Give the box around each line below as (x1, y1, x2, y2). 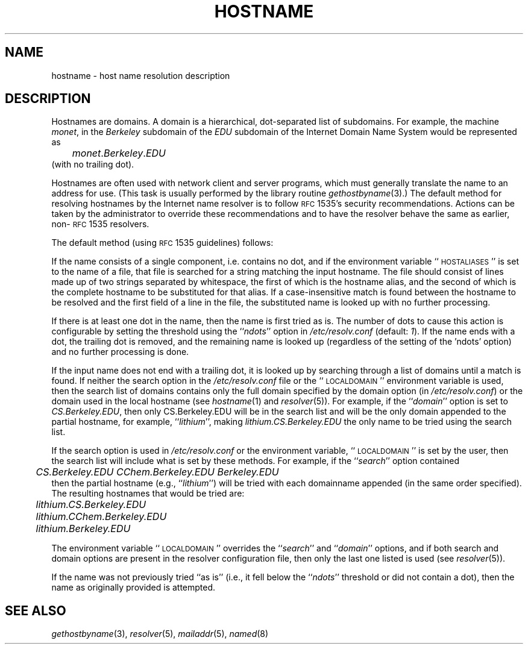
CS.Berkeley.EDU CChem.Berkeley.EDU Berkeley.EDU (36, 466, 279, 478)
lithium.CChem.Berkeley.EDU (36, 510, 167, 523)
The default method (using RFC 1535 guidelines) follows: (51, 237, 274, 248)
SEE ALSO (5, 603, 66, 618)
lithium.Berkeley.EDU (36, 522, 131, 535)
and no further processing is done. (51, 346, 189, 357)
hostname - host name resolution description (51, 70, 230, 81)
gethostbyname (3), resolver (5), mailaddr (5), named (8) (51, 629, 269, 639)
